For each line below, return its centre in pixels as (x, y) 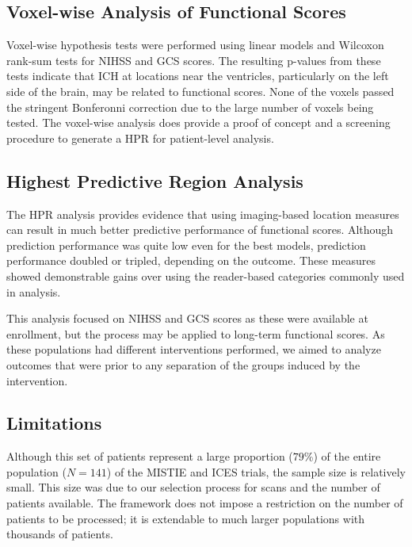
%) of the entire (342, 456)
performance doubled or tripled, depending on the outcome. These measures (191, 260)
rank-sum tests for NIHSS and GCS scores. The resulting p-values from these (194, 60)
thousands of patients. (60, 534)
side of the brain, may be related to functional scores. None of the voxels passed (200, 91)
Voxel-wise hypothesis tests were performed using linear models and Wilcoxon (195, 45)
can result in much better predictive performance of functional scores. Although (200, 230)
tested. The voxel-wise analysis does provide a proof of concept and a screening (198, 122)
